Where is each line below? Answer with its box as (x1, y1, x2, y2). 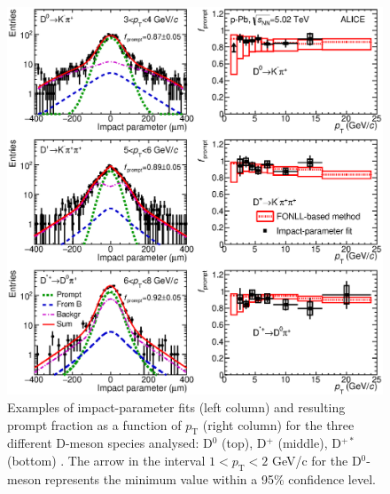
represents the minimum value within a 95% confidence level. (44, 469, 376, 488)
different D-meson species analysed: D (7, 434, 213, 452)
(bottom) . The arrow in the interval (7, 450, 206, 469)
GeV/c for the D (271, 450, 362, 469)
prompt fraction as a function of (7, 415, 182, 434)
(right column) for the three (202, 415, 355, 434)
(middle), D (277, 434, 341, 452)
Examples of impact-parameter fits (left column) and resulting (7, 397, 346, 416)
